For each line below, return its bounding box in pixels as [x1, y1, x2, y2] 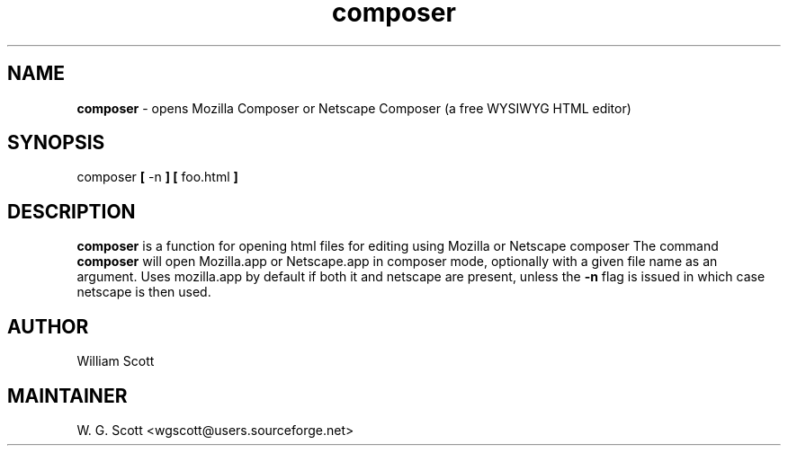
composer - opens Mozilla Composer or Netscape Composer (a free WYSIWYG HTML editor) [76, 100, 631, 116]
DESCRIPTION [7, 200, 136, 223]
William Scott [76, 353, 155, 369]
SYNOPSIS [7, 131, 105, 155]
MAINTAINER [7, 384, 128, 407]
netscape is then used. [76, 284, 211, 300]
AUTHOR [7, 315, 89, 338]
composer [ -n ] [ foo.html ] [76, 169, 238, 185]
